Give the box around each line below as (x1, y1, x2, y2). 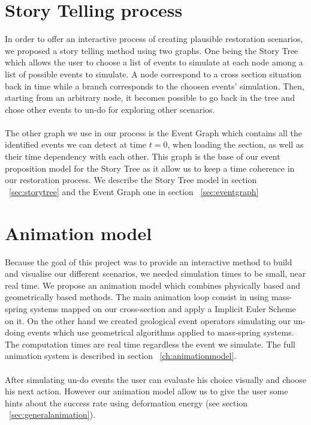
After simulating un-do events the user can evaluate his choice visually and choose (5, 373, 306, 385)
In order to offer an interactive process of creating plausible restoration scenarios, (5, 32, 303, 45)
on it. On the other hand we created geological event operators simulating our (5, 314, 291, 327)
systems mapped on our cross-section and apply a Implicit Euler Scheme (30, 302, 296, 315)
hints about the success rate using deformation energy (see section (5, 396, 248, 409)
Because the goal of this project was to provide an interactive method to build (5, 255, 292, 268)
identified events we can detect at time (5, 138, 147, 151)
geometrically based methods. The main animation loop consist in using (5, 291, 269, 303)
